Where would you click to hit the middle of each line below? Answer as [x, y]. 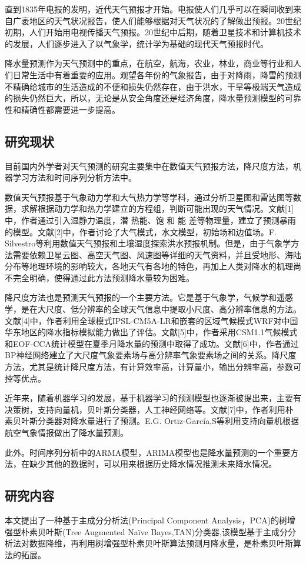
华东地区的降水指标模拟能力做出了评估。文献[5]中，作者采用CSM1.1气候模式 [151, 332]
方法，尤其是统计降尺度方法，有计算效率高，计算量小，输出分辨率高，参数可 [153, 367]
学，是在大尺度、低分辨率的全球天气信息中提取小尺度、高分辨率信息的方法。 [153, 309]
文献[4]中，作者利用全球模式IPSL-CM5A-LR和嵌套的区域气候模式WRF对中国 [152, 320]
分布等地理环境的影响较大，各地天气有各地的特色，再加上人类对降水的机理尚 [153, 266]
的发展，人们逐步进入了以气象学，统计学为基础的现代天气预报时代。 [137, 43]
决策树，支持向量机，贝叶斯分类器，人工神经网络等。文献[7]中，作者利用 [145, 409]
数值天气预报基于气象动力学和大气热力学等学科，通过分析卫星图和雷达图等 [149, 197]
